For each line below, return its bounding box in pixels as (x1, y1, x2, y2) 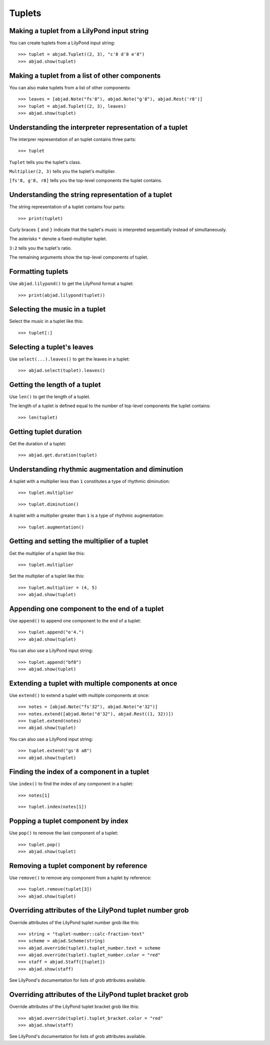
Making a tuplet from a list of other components (9, 71, 161, 80)
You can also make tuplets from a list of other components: (9, 84, 131, 90)
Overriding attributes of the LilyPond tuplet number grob (9, 906, 189, 915)
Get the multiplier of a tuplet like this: (9, 550, 85, 556)
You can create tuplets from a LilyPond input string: (9, 40, 115, 46)
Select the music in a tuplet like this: (9, 318, 83, 324)
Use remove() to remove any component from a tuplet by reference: (9, 875, 151, 881)
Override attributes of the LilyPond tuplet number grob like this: (9, 919, 139, 925)
